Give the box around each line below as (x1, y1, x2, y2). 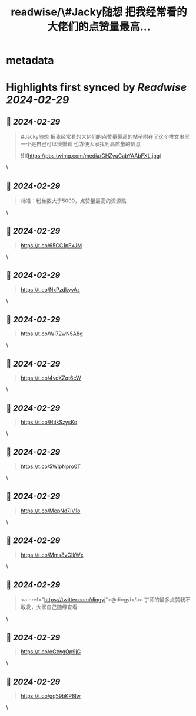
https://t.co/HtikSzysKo (20, 419, 78, 426)
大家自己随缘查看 (36, 603, 78, 611)
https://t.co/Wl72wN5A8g (20, 330, 84, 337)
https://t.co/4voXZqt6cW (20, 374, 81, 381)
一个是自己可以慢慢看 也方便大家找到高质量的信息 (20, 140, 141, 148)
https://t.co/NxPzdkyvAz (20, 286, 81, 293)
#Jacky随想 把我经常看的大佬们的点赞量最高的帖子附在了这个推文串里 (20, 133, 190, 140)
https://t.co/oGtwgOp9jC (20, 648, 81, 655)
